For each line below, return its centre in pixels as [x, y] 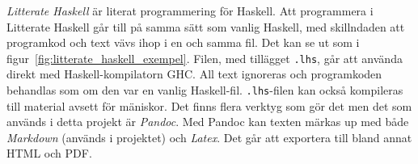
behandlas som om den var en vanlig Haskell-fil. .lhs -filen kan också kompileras [205, 90]
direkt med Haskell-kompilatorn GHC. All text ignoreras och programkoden [194, 74]
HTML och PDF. [49, 153]
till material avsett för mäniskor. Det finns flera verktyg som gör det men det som [209, 105]
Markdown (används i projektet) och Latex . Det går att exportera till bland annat [209, 137]
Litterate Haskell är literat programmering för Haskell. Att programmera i [190, 11]
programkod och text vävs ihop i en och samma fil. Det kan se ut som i [183, 42]
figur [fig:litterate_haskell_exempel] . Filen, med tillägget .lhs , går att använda [205, 58]
